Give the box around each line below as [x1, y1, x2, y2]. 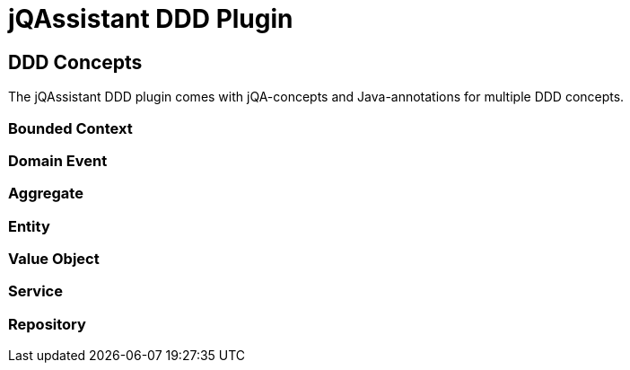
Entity [8, 216, 50, 235]
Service [8, 282, 63, 301]
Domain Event [8, 151, 108, 170]
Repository [8, 314, 86, 333]
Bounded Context [8, 119, 133, 137]
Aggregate [8, 184, 83, 203]
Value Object [8, 250, 100, 269]
